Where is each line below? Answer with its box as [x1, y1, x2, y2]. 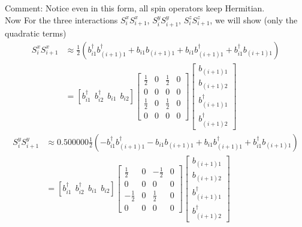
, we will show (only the [210, 13, 298, 26]
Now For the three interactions [5, 13, 118, 26]
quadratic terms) [5, 27, 67, 40]
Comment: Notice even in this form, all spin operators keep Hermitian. [5, 2, 265, 14]
